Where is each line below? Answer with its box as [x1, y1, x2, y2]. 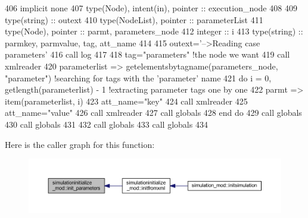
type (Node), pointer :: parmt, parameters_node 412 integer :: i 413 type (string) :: [5, 25, 303, 37]
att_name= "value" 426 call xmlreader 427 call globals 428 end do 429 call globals [5, 106, 302, 119]
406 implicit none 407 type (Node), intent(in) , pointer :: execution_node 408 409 [5, 2, 297, 14]
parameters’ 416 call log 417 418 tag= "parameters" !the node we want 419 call [5, 48, 290, 61]
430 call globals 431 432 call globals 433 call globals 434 [5, 118, 208, 130]
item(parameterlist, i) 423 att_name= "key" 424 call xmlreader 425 [5, 94, 248, 107]
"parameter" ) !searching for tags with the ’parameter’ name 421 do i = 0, [5, 71, 272, 84]
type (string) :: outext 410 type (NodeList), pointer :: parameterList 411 [5, 13, 263, 26]
